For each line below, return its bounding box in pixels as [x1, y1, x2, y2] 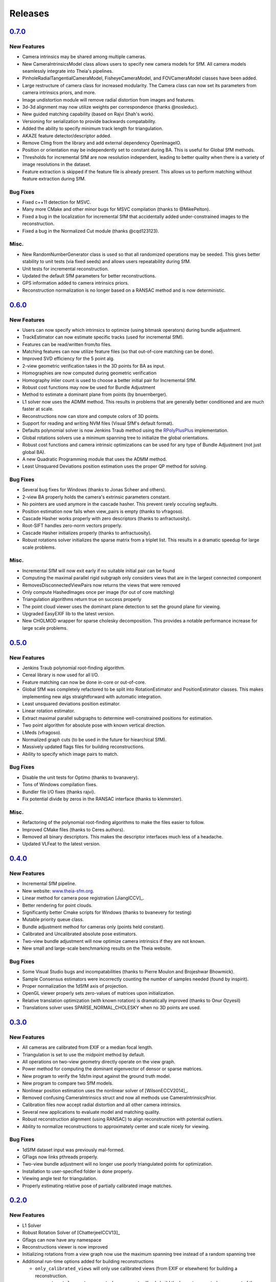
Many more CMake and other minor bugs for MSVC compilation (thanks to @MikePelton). [22, 206, 211, 212]
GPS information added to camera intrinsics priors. [22, 280, 129, 286]
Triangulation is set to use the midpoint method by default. [22, 1051, 145, 1057]
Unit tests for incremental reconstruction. [22, 266, 109, 272]
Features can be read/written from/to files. [22, 341, 112, 347]
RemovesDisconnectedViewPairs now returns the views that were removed [22, 582, 181, 588]
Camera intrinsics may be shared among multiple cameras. [22, 54, 147, 60]
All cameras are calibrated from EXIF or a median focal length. [22, 1044, 153, 1051]
